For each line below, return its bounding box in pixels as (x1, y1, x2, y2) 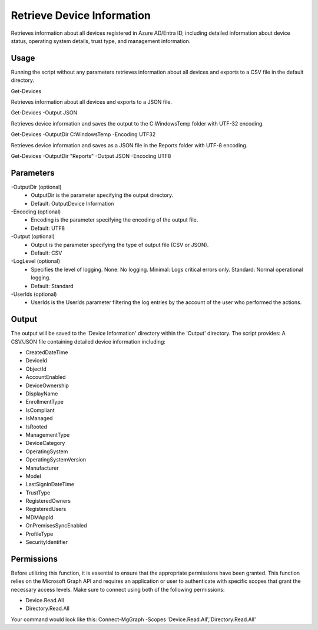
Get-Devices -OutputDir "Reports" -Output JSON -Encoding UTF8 (11, 152, 171, 159)
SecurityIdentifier (25, 539, 68, 546)
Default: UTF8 (31, 225, 65, 232)
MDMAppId (25, 513, 54, 521)
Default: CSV (31, 249, 62, 256)
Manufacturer (25, 464, 59, 471)
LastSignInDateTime (25, 481, 75, 488)
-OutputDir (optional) (11, 183, 62, 190)
